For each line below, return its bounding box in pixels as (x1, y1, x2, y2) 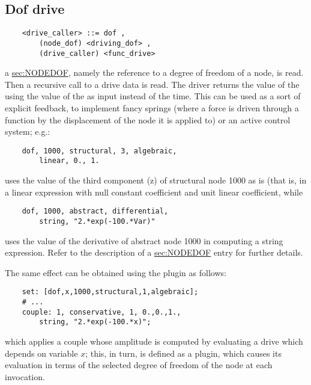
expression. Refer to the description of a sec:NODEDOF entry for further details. (5, 246, 303, 259)
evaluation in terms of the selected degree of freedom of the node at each (5, 359, 273, 371)
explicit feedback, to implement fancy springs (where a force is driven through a (5, 101, 299, 114)
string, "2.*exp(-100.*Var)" (39, 217, 155, 226)
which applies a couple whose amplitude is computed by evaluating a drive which (5, 334, 303, 347)
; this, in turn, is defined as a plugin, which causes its (85, 346, 282, 359)
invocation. (5, 370, 45, 383)
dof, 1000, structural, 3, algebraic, (22, 146, 177, 155)
